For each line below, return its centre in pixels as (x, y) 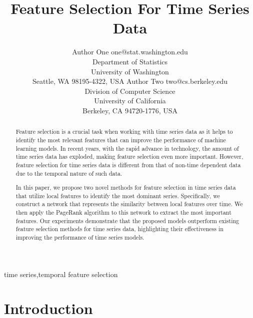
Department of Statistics (130, 61)
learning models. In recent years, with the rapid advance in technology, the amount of (127, 148)
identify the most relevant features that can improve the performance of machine (121, 140)
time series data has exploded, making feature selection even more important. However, (129, 157)
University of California (130, 101)
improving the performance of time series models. (80, 237)
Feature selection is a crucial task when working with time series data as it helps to (124, 132)
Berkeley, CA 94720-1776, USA (130, 110)
